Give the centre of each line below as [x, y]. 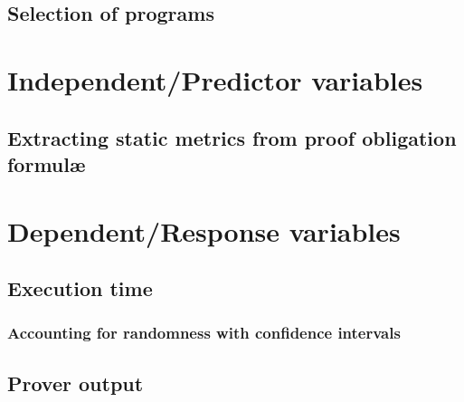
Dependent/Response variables [204, 230]
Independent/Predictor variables [215, 79]
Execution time [80, 288]
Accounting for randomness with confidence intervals [204, 333]
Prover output [76, 383]
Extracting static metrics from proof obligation [232, 137]
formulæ [47, 163]
